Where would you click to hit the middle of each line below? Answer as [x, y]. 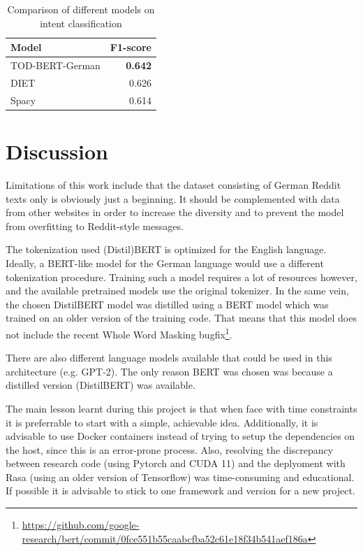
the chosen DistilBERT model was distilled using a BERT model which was [167, 304]
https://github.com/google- [81, 525]
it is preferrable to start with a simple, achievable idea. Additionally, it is [162, 422]
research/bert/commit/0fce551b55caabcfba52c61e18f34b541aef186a [165, 538]
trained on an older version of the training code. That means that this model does [181, 318]
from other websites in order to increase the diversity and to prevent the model [175, 212]
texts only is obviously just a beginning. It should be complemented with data [173, 198]
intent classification [81, 23]
